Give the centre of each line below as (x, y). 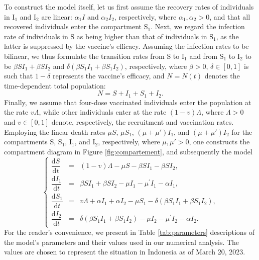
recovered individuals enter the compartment (73, 26)
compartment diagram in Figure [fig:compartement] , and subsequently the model (128, 151)
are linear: (57, 16)
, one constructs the (219, 142)
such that (19, 76)
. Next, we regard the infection (198, 26)
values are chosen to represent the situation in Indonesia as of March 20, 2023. (125, 252)
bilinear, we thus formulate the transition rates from (84, 56)
